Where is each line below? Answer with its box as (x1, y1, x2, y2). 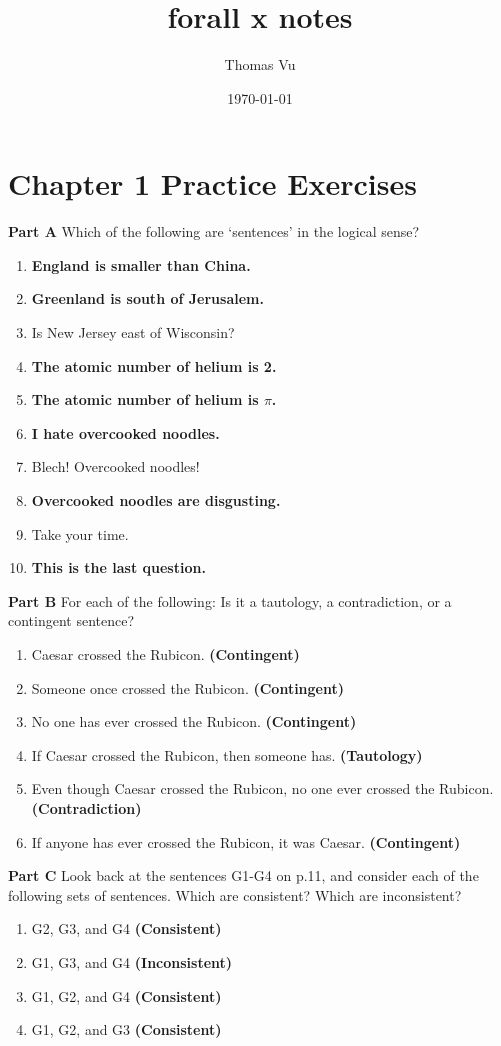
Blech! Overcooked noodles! (31, 456, 200, 477)
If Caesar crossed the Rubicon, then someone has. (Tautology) (31, 744, 423, 765)
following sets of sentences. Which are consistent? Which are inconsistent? (8, 884, 462, 905)
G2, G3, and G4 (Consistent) (31, 918, 222, 939)
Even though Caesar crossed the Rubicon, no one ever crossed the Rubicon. (31, 778, 494, 799)
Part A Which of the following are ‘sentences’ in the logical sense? (8, 221, 420, 242)
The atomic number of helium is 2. (31, 355, 277, 376)
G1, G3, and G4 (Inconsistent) (31, 951, 233, 972)
